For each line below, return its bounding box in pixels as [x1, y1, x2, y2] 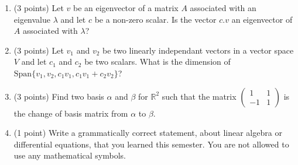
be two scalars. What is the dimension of [84, 55, 231, 68]
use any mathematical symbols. [13, 149, 126, 162]
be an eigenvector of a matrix [73, 2, 179, 13]
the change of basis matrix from [13, 107, 128, 119]
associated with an [190, 2, 256, 13]
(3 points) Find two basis [13, 90, 104, 102]
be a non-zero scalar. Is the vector [94, 13, 217, 25]
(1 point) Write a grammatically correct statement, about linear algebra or [13, 127, 282, 139]
